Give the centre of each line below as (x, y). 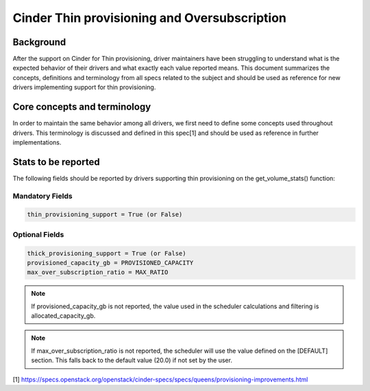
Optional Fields (38, 234)
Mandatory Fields (42, 196)
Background (39, 42)
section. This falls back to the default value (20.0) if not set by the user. (132, 360)
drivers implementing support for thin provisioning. (84, 87)
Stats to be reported (56, 162)
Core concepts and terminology (82, 107)
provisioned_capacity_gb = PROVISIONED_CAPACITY (110, 263)
